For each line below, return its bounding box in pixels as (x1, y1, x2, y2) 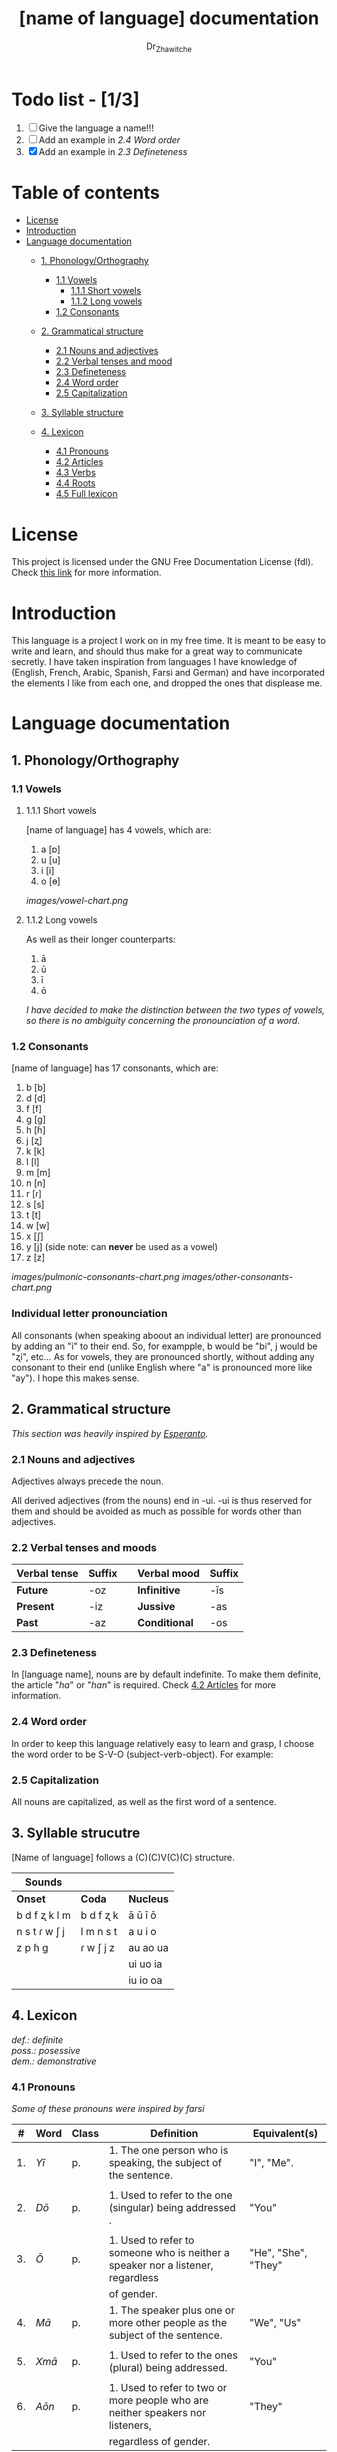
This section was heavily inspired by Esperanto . (11, 1427, 209, 1439)
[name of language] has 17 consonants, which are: (11, 1062, 219, 1074)
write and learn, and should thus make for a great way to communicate (11, 645, 303, 657)
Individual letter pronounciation (11, 1307, 168, 1321)
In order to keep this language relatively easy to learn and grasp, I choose (11, 1737, 315, 1749)
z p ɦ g (16, 1940, 49, 1954)
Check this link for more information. (11, 567, 162, 579)
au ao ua (128, 1940, 169, 1954)
